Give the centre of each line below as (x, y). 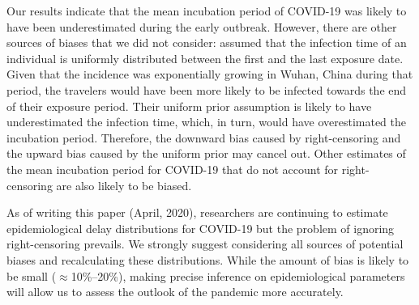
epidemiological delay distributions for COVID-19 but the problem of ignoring (201, 228)
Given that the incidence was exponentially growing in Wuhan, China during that (210, 74)
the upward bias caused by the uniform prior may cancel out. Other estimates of (206, 153)
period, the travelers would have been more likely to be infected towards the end (207, 89)
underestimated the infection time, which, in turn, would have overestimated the (206, 122)
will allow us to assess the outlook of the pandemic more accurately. (175, 292)
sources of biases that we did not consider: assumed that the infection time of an (207, 42)
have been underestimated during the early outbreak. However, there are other (202, 26)
